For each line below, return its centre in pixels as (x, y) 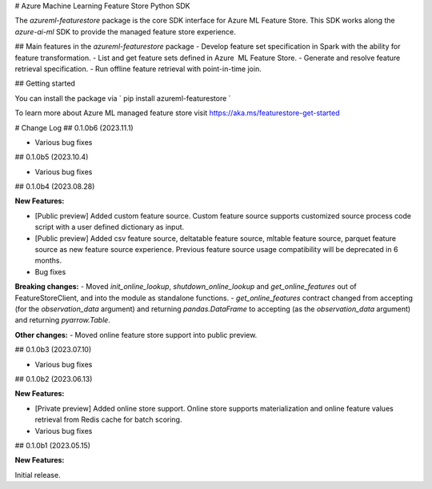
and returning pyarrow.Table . (63, 320)
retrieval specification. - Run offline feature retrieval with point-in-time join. (138, 69)
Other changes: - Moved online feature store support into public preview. (136, 335)
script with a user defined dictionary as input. (110, 227)
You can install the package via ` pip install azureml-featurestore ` (123, 98)
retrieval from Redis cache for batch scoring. (108, 419)
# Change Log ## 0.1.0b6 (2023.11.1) (74, 127)
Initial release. (38, 475)
